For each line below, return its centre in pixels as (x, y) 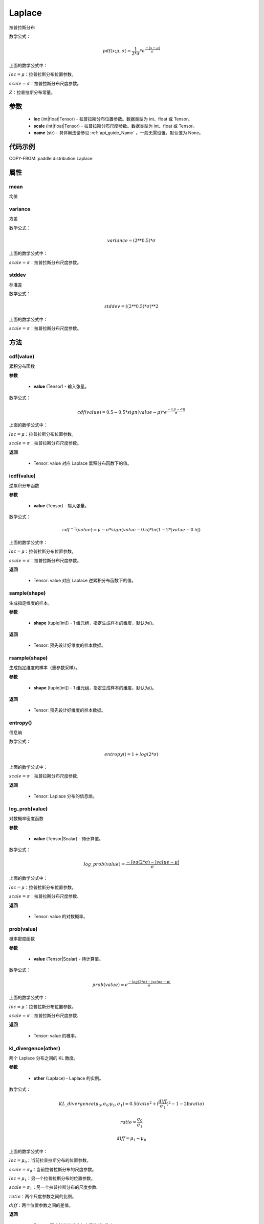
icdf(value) (22, 476)
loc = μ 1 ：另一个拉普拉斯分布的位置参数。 (52, 1179)
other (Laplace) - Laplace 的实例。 (68, 1078)
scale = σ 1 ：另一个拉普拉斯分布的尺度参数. (53, 1188)
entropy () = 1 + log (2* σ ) (132, 754)
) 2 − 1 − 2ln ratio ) (186, 1104)
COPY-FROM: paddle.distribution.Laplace (51, 159)
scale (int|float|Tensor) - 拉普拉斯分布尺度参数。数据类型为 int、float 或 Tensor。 (115, 126)
